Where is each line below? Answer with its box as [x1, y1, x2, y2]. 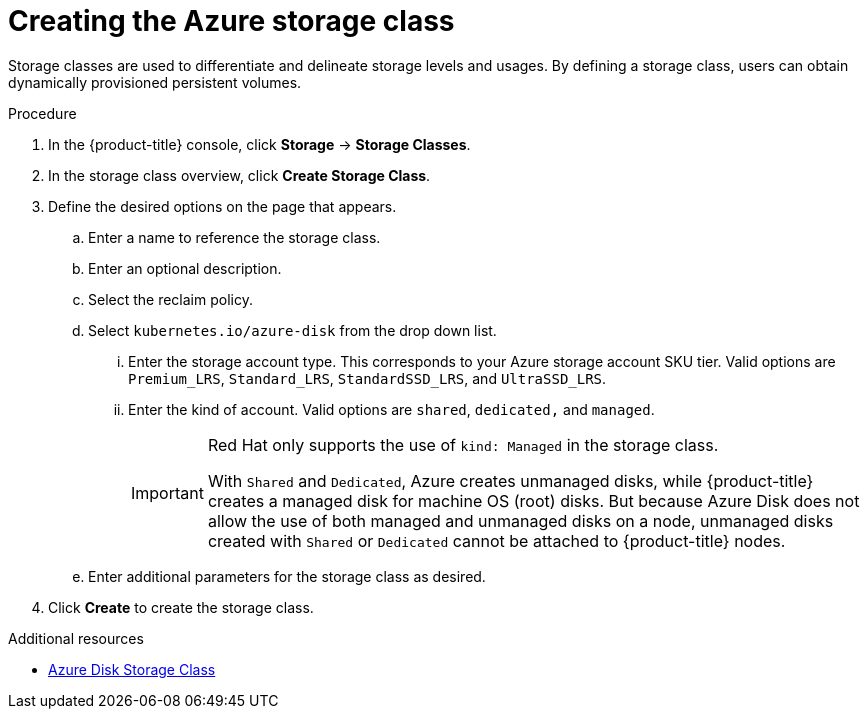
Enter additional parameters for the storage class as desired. [88, 567, 486, 585]
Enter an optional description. [88, 259, 282, 277]
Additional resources [8, 629, 144, 647]
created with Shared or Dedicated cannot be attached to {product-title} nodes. [207, 530, 786, 551]
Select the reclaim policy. [88, 290, 253, 308]
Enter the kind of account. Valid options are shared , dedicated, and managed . [128, 400, 655, 418]
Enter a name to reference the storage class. [88, 228, 381, 246]
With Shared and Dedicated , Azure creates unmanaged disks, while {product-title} [207, 470, 814, 491]
